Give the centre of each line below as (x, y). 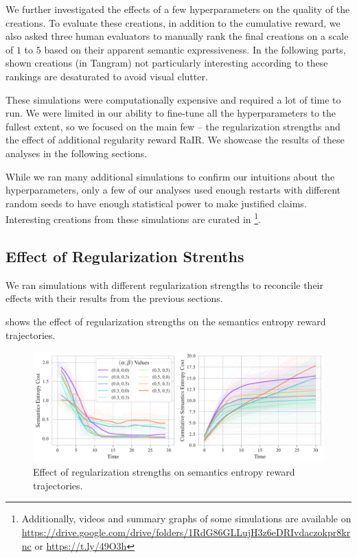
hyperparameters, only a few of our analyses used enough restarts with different (173, 190)
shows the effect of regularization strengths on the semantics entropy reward (166, 321)
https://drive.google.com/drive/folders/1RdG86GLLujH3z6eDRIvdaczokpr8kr (186, 532)
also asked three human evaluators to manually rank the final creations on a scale (177, 36)
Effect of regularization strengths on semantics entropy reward (164, 472)
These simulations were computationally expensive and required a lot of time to (173, 99)
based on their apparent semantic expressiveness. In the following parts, (195, 49)
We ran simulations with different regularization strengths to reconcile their (164, 284)
